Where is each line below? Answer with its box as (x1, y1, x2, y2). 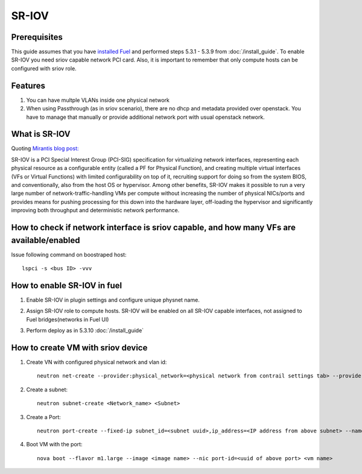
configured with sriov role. (11, 65, 77, 72)
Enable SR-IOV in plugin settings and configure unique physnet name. (26, 296, 200, 303)
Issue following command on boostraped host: (11, 251, 127, 258)
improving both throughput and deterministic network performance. (11, 207, 180, 214)
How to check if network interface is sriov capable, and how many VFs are (11, 222, 296, 232)
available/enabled (11, 235, 81, 245)
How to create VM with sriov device (11, 343, 148, 353)
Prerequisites (11, 32, 63, 42)
